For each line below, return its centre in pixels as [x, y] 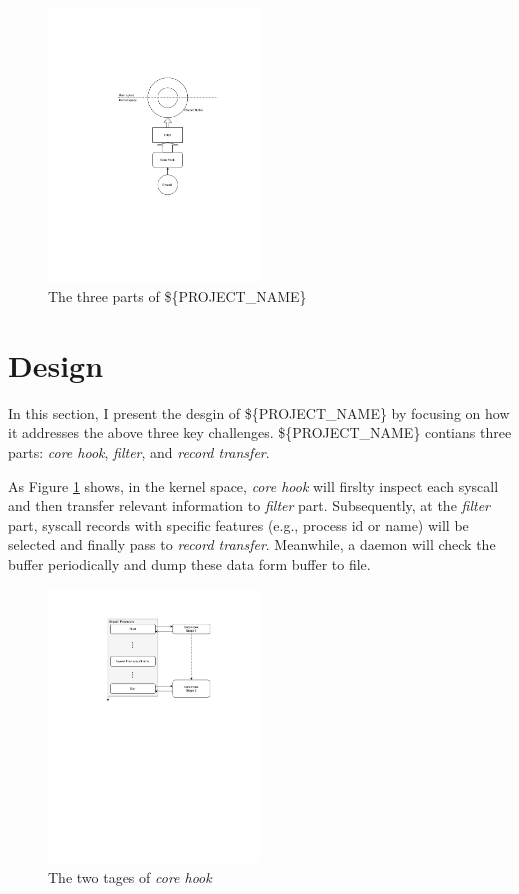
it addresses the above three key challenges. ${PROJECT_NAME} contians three [260, 432]
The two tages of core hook [130, 876]
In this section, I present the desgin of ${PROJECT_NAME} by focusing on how [259, 412]
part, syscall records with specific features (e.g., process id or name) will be [238, 524]
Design [56, 364]
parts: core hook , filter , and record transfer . [139, 451]
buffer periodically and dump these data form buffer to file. [189, 563]
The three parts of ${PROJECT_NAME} [177, 296]
